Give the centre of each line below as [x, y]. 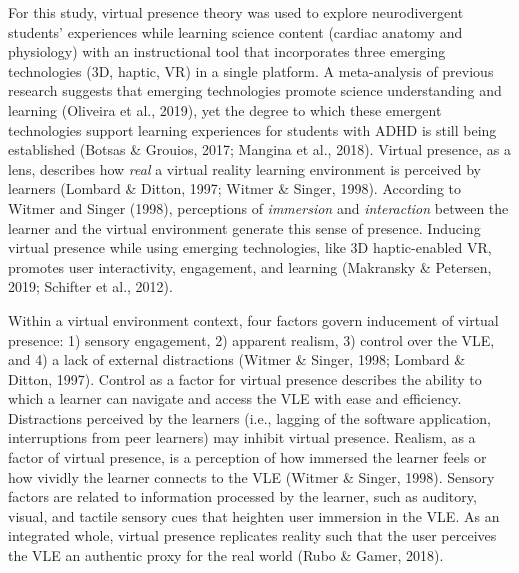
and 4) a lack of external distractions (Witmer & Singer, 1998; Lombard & [237, 359]
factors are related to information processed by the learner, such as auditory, [242, 496]
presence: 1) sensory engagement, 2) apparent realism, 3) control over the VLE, [251, 339]
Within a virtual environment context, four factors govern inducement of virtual [253, 319]
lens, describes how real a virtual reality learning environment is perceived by [244, 168]
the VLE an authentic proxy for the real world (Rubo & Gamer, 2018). [226, 555]
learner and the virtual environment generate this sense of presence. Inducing [244, 227]
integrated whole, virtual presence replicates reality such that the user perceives [252, 535]
